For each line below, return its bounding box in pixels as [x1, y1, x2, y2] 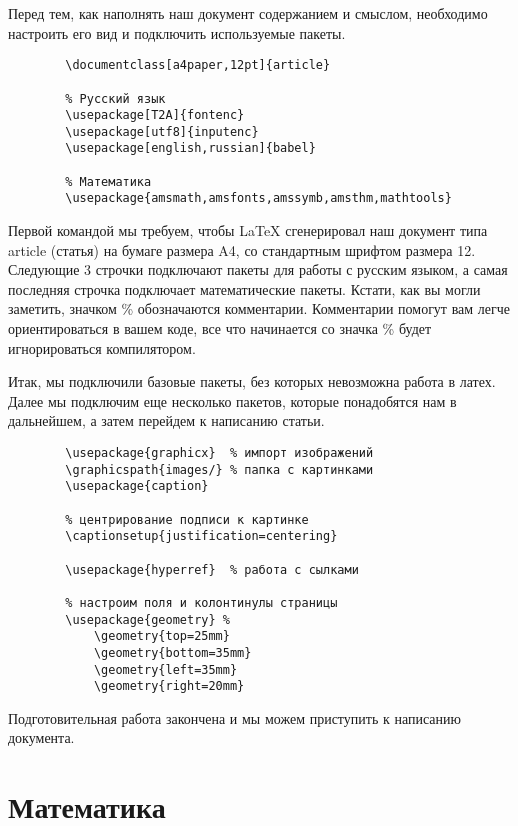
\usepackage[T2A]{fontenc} [65, 108, 245, 123]
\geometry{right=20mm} [93, 679, 245, 694]
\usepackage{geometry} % [65, 612, 230, 627]
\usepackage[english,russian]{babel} [65, 141, 316, 156]
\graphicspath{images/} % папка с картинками [65, 462, 374, 477]
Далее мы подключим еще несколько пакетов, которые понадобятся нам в [8, 390, 457, 411]
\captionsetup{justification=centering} [65, 529, 338, 544]
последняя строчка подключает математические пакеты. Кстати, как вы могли [8, 278, 481, 299]
